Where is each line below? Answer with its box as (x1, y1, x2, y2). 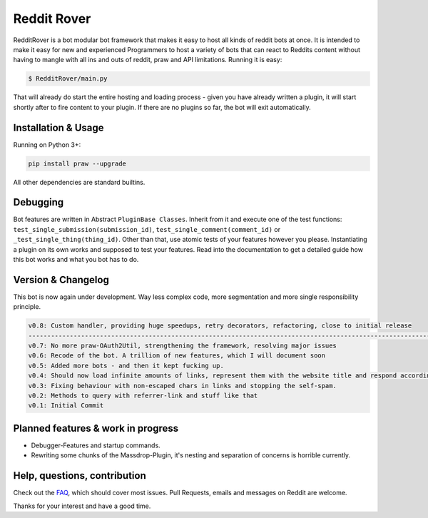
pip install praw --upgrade (28, 159, 126, 168)
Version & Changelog (13, 273, 110, 285)
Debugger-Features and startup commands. (31, 441, 160, 450)
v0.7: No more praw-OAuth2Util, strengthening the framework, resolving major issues (28, 342, 337, 350)
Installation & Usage (13, 121, 104, 133)
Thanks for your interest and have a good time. (13, 502, 151, 510)
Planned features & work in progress (13, 422, 179, 435)
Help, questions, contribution (13, 469, 146, 482)
